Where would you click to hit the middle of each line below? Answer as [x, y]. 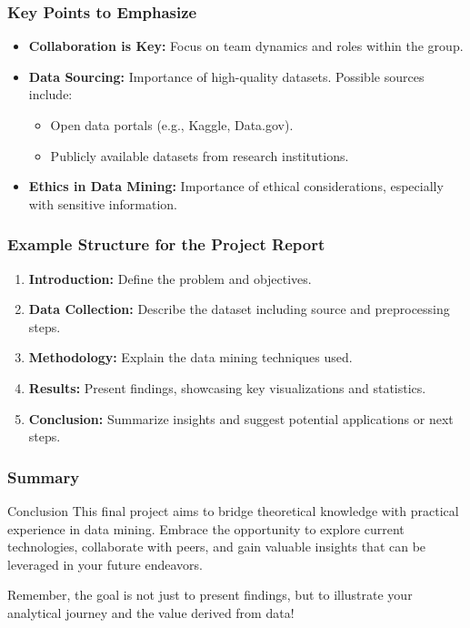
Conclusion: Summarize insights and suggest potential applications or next [241, 418]
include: [50, 94]
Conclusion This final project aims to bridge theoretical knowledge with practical [233, 510]
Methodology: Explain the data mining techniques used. [190, 357]
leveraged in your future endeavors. [105, 564]
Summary [44, 476]
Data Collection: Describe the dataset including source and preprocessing [239, 309]
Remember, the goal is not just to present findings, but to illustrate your [210, 595]
